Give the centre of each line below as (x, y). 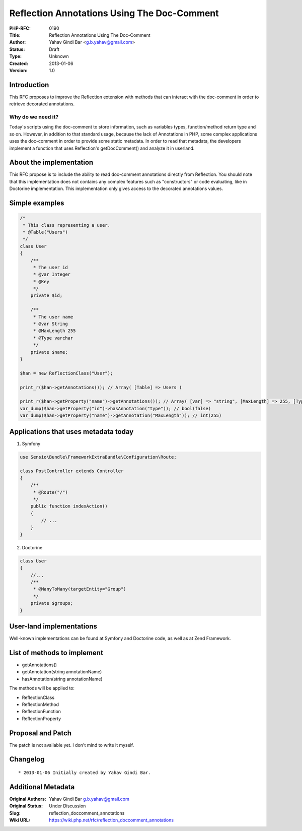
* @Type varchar (53, 338)
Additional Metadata (42, 787)
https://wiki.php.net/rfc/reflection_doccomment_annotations (111, 820)
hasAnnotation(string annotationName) (62, 679)
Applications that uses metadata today (71, 432)
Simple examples (37, 203)
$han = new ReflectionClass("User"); (66, 373)
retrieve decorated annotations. (42, 104)
